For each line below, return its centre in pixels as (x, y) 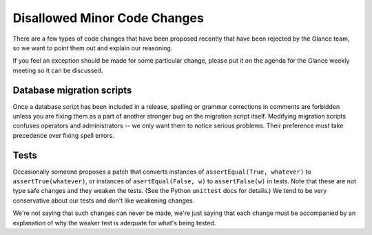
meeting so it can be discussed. (58, 70)
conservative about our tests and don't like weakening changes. (104, 201)
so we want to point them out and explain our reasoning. (93, 48)
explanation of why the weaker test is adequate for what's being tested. (114, 223)
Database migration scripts (72, 90)
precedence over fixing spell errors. (64, 135)
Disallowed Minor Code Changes (108, 18)
